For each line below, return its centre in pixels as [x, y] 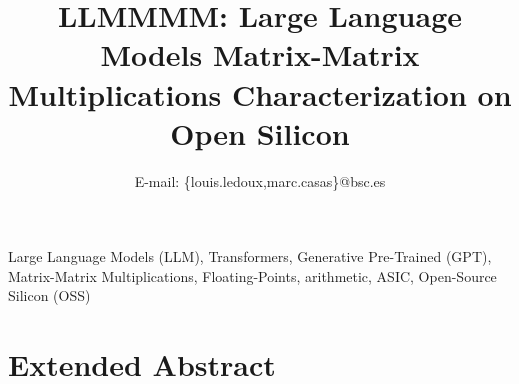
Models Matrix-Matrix [260, 54]
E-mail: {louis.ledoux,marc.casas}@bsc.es [260, 180]
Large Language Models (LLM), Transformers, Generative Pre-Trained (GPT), [250, 256]
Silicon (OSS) [49, 295]
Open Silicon [260, 132]
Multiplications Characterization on [260, 93]
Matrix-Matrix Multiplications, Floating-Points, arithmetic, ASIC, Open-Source [252, 275]
